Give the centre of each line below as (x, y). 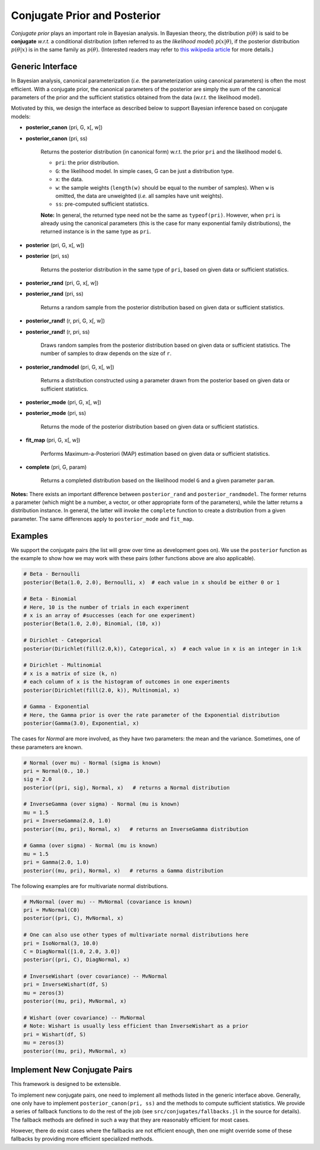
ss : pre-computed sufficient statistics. (102, 204)
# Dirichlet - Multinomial (63, 665)
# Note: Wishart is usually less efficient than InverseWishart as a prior (136, 1026)
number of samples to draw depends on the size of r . (106, 353)
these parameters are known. (47, 747)
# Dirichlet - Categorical (63, 641)
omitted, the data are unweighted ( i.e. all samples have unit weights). (139, 196)
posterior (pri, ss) (47, 256)
